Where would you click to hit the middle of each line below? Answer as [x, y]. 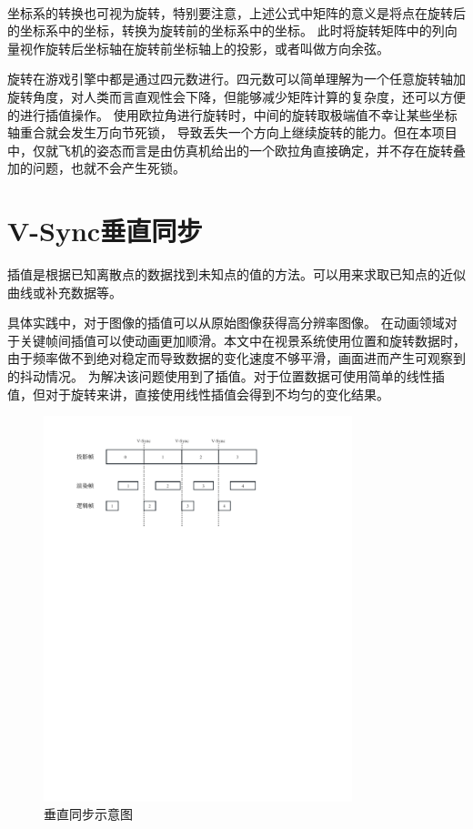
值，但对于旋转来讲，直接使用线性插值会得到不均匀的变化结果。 [198, 394]
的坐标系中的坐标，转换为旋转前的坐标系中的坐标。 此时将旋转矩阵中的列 [226, 30]
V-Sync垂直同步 [105, 231]
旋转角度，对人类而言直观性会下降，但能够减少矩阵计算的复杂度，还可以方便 [236, 96]
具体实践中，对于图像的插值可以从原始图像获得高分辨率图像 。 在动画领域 [226, 323]
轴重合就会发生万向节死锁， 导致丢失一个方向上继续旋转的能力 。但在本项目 [232, 132]
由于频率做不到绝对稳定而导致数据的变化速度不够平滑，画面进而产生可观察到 [236, 358]
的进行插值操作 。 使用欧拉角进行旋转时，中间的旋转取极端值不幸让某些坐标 [232, 114]
